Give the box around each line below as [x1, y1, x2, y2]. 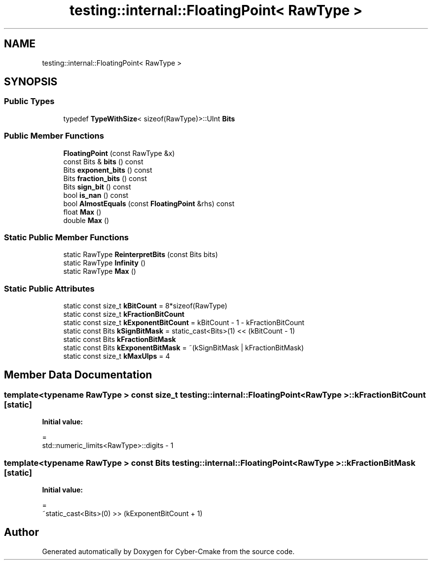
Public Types [4, 96, 55, 107]
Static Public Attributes [4, 283, 95, 294]
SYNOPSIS [4, 75, 58, 88]
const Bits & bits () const [63, 157, 144, 166]
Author [4, 526, 39, 539]
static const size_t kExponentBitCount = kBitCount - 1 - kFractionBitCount [63, 318, 305, 327]
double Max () [63, 216, 109, 225]
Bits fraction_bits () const [63, 174, 147, 183]
